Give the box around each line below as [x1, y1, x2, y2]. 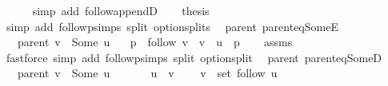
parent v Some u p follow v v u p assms [17, 33, 293, 50]
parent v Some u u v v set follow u [17, 64, 278, 81]
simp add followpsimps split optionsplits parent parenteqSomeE [6, 18, 338, 34]
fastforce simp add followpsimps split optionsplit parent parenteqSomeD [6, 49, 382, 65]
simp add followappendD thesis [32, 2, 210, 18]
